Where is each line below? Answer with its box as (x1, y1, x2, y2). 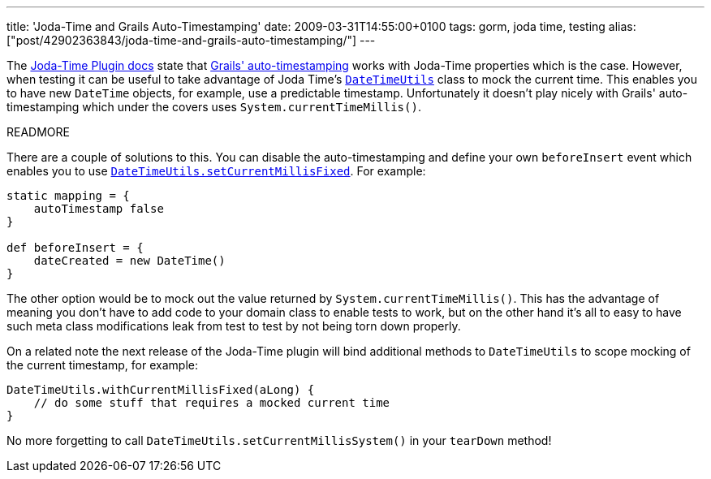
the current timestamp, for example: (6, 358, 198, 372)
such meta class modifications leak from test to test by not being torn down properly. (6, 319, 461, 333)
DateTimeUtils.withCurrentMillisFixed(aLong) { (6, 383, 315, 396)
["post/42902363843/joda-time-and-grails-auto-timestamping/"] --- (6, 33, 376, 47)
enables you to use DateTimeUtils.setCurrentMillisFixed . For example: (6, 164, 426, 178)
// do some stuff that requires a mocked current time (33, 396, 390, 409)
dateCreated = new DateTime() (33, 254, 226, 267)
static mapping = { (6, 189, 130, 202)
